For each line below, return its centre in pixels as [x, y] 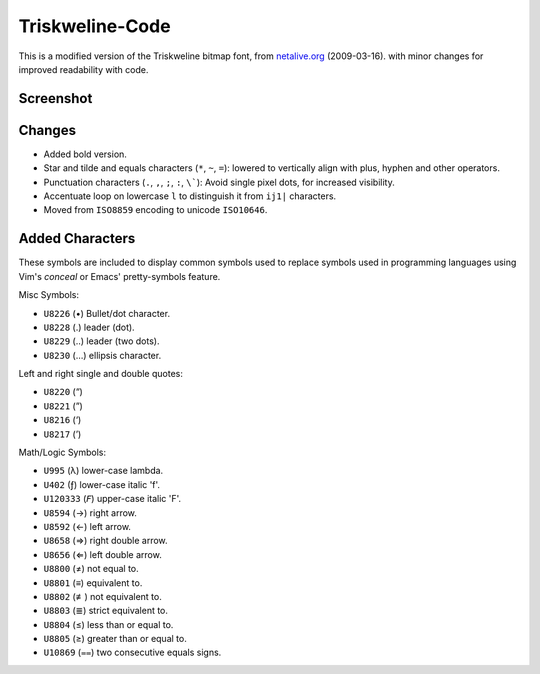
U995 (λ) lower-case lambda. [103, 471]
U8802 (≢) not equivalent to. [102, 596]
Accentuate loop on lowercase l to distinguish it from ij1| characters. [190, 196]
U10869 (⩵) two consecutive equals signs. [132, 652]
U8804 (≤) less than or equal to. [108, 624]
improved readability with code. [83, 69]
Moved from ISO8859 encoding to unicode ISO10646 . [155, 210]
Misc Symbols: [49, 295]
